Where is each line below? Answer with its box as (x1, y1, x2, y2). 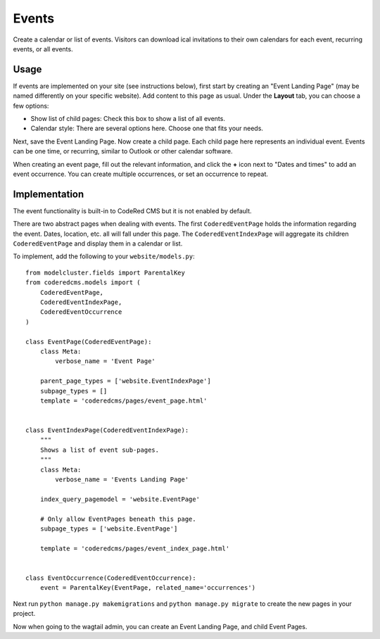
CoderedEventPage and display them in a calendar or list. (13, 239, 183, 248)
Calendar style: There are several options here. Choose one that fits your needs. (30, 124, 264, 133)
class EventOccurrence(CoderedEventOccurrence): (25, 574, 196, 582)
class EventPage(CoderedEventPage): (25, 338, 152, 346)
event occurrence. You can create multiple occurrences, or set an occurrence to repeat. (13, 170, 269, 178)
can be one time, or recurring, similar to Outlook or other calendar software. (13, 147, 233, 156)
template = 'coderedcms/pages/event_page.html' (39, 396, 208, 405)
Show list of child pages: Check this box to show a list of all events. (30, 115, 225, 123)
